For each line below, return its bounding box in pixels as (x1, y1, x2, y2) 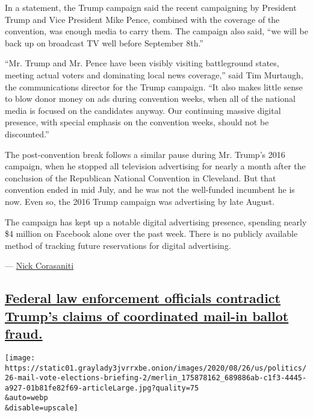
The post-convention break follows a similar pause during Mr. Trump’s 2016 (5, 148, 285, 160)
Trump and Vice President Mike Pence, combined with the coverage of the (5, 13, 280, 25)
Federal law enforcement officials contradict (5, 289, 280, 307)
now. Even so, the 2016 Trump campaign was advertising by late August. (5, 195, 275, 207)
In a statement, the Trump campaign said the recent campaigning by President (5, 1, 297, 13)
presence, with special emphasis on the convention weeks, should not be (5, 116, 269, 128)
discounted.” (5, 127, 49, 140)
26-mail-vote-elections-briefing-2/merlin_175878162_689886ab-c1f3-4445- (5, 374, 307, 383)
